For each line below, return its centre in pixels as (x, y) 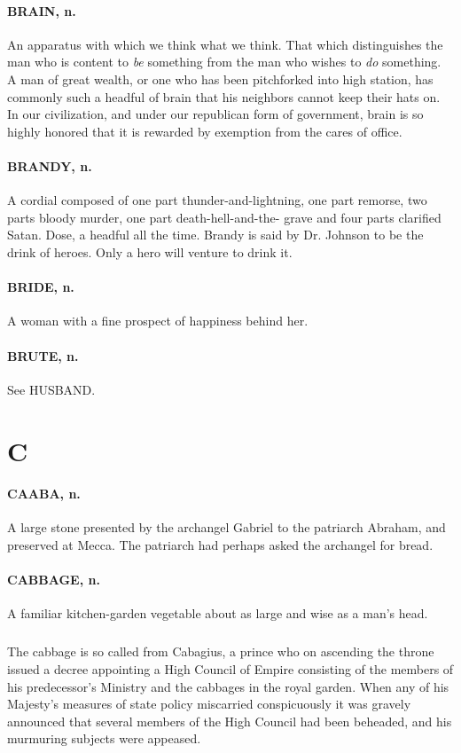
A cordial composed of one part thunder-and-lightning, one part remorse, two (217, 200)
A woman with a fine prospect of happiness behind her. (158, 321)
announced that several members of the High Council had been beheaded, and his (230, 721)
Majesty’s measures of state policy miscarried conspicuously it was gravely (209, 704)
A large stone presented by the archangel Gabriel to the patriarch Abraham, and (227, 527)
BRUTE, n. (43, 355)
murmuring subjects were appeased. (104, 738)
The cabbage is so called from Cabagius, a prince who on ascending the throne (221, 651)
